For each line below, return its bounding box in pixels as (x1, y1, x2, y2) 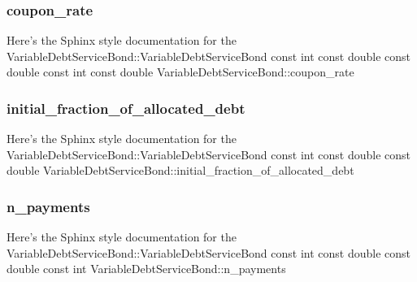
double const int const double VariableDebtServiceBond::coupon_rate (7, 63, 354, 80)
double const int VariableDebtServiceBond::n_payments (7, 260, 286, 277)
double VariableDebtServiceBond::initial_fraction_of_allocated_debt (7, 162, 354, 179)
